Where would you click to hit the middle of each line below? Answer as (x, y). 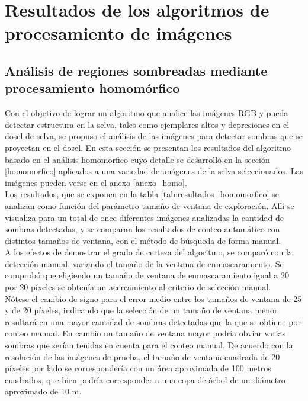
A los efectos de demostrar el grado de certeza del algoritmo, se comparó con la (149, 252)
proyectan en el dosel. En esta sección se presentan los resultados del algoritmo (148, 147)
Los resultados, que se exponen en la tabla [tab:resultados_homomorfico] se (142, 194)
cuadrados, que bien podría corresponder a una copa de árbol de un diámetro (145, 379)
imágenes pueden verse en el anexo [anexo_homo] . (96, 182)
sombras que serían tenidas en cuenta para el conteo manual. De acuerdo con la (149, 345)
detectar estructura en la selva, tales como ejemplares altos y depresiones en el (147, 124)
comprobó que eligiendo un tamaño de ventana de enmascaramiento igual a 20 (147, 275)
